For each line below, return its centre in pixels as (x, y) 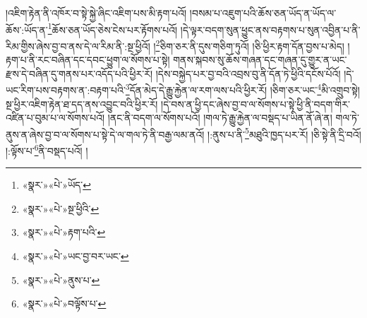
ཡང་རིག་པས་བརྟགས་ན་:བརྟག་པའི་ (66, 89)
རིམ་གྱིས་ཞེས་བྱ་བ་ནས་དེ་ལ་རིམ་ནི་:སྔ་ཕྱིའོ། (78, 46)
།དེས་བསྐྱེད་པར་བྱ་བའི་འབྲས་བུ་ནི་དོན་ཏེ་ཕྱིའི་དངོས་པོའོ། (248, 73)
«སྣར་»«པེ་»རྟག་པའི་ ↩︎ (64, 232)
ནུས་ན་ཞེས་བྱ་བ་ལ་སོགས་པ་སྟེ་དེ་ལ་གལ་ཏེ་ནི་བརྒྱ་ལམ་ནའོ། (105, 134)
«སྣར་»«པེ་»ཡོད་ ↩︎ (56, 185)
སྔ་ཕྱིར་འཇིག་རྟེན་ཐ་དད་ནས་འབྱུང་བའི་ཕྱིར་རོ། (82, 104)
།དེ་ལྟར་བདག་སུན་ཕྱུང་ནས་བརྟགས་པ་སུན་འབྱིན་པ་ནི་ (270, 29)
